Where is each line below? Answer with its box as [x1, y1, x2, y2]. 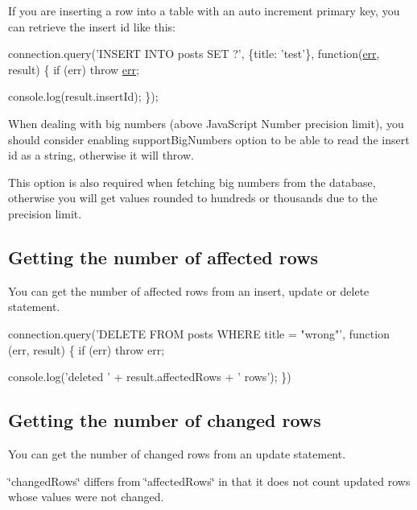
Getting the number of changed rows [8, 408, 321, 433]
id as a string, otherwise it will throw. [8, 147, 194, 164]
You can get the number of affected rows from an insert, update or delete [8, 282, 370, 299]
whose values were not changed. [8, 488, 164, 505]
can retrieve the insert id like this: [8, 18, 175, 35]
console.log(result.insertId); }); [8, 88, 159, 105]
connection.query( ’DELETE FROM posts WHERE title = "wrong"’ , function [8, 325, 390, 342]
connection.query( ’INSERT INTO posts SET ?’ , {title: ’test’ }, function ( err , [8, 45, 380, 62]
